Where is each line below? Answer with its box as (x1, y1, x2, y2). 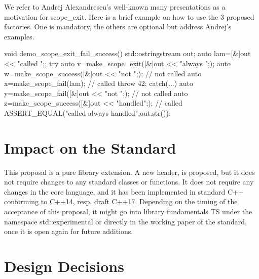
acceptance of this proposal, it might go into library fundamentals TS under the (4, 206, 252, 217)
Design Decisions (4, 256, 124, 276)
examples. (4, 31, 34, 41)
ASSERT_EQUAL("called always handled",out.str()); (4, 107, 171, 118)
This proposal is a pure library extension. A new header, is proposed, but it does (4, 166, 255, 177)
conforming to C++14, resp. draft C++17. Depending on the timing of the (4, 196, 238, 207)
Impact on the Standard (4, 137, 176, 158)
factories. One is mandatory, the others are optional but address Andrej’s (4, 21, 232, 32)
